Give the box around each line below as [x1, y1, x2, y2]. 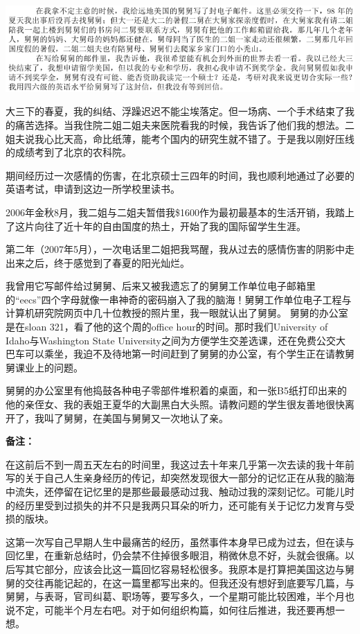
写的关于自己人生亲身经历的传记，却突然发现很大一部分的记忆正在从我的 [6, 470, 335, 485]
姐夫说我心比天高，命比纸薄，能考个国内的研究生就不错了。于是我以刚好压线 [6, 131, 354, 146]
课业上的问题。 [15, 360, 83, 374]
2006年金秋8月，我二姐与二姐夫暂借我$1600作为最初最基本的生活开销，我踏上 [6, 204, 354, 219]
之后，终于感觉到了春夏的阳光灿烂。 [24, 255, 190, 270]
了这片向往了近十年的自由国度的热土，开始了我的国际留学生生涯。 [6, 218, 306, 233]
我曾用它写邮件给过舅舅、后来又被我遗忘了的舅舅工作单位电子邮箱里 [6, 279, 316, 293]
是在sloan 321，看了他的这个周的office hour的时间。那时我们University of [6, 319, 328, 334]
